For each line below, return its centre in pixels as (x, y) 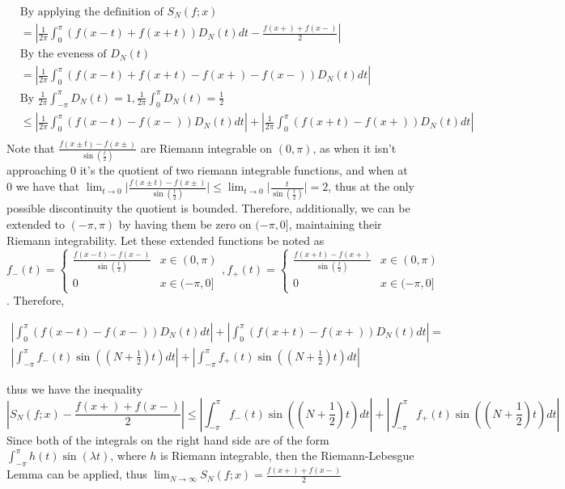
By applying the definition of (91, 13)
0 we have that (43, 186)
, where (128, 455)
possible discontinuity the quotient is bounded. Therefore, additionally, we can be (208, 208)
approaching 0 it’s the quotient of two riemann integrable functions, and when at (207, 170)
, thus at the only (371, 186)
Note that (31, 148)
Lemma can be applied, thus (77, 474)
